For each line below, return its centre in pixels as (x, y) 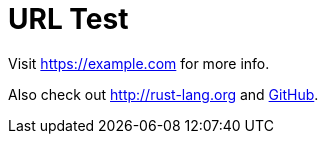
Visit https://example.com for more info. (139, 63)
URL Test (68, 19)
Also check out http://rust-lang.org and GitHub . (163, 94)
